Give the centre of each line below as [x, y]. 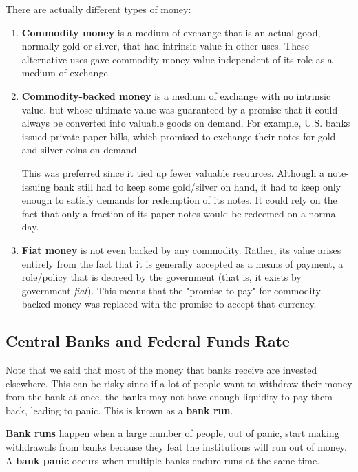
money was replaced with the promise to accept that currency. [185, 304]
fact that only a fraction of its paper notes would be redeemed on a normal [180, 213]
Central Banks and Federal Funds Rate [148, 341]
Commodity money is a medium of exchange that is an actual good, [171, 32]
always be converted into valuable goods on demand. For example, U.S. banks [186, 123]
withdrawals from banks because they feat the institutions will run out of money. [176, 447]
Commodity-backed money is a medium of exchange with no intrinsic [176, 95]
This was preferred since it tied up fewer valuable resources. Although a [173, 172]
